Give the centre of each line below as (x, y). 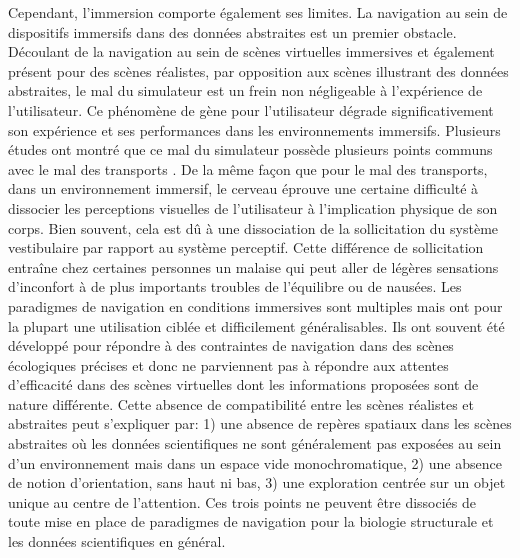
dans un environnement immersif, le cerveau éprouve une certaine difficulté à (243, 188)
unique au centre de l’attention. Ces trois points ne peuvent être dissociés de (242, 501)
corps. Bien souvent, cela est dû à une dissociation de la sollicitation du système (253, 227)
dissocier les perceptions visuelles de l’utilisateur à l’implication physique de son (253, 207)
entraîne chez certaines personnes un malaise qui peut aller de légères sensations (253, 266)
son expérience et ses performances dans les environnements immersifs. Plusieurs (254, 129)
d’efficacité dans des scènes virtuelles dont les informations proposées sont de (243, 384)
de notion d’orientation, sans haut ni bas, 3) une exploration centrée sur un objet (257, 482)
